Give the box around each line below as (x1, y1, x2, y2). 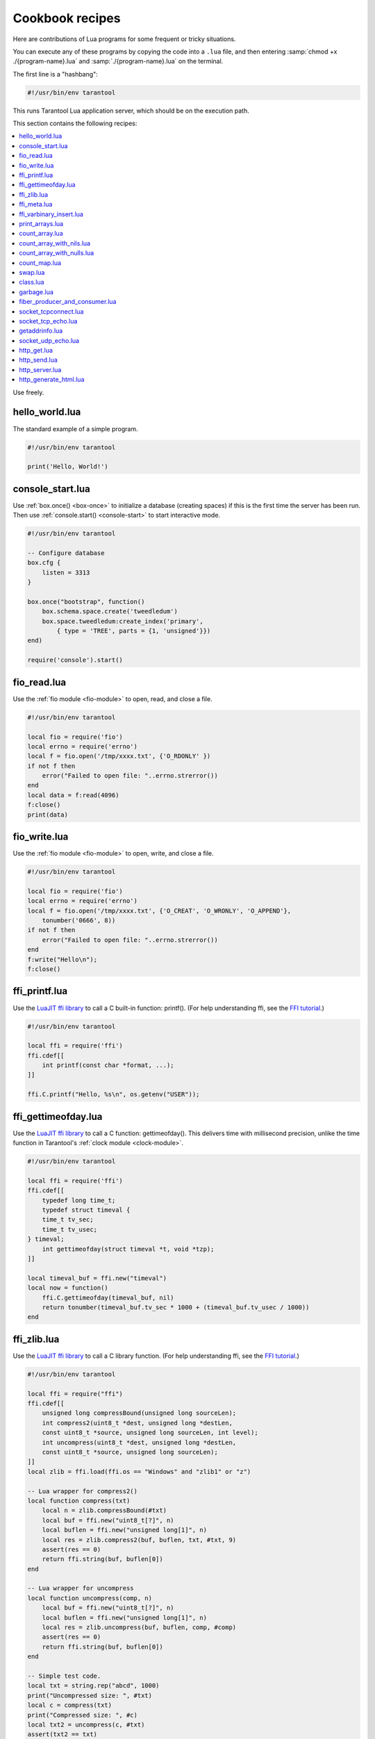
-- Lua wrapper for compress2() (27, 1487, 138, 1495)
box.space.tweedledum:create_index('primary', (42, 617, 204, 625)
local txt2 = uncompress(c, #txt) (27, 1720, 145, 1729)
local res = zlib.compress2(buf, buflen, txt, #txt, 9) (42, 1536, 237, 1544)
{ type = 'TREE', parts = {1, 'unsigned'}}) (56, 627, 211, 635)
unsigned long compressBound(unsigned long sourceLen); (42, 1409, 237, 1417)
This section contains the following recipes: (12, 119, 137, 128)
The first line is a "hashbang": (12, 70, 99, 78)
